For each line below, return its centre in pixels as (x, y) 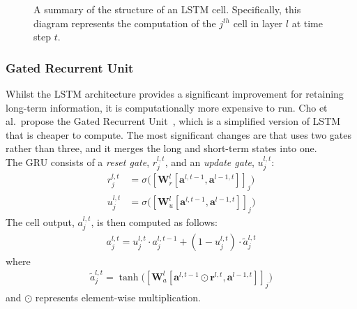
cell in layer (258, 23)
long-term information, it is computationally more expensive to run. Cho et (167, 107)
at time (307, 23)
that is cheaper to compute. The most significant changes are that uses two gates (178, 134)
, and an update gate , (210, 161)
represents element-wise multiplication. (118, 297)
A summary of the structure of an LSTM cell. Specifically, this (167, 9)
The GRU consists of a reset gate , (78, 161)
